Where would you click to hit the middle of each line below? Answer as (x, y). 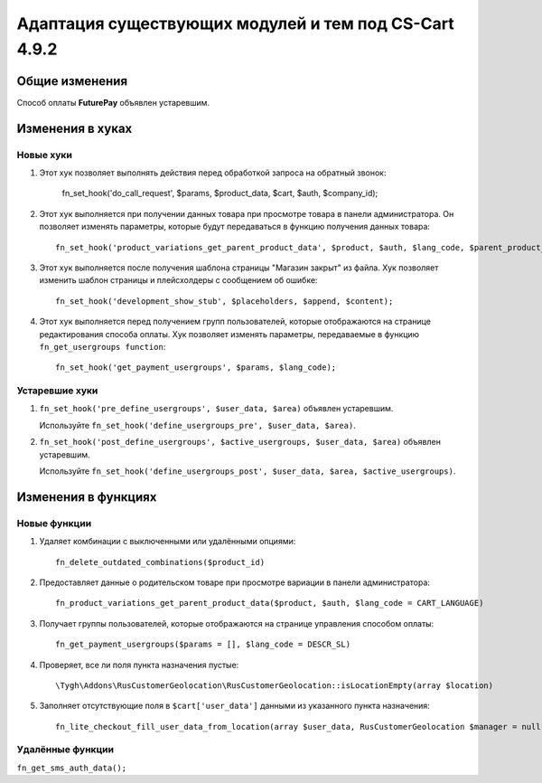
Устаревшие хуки (57, 391)
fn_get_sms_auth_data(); (71, 768)
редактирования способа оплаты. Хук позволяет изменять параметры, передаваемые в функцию (229, 334)
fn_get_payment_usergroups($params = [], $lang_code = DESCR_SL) (203, 645)
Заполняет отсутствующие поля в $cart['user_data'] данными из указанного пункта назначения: (235, 706)
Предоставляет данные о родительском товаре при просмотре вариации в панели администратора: (235, 582)
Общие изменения (72, 81)
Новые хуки (44, 155)
